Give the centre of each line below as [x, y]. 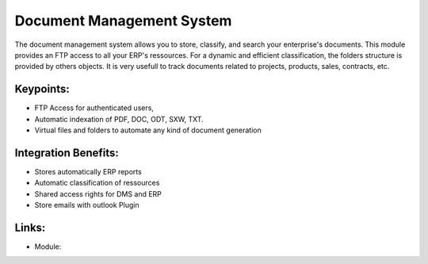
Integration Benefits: [67, 153]
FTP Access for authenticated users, [94, 108]
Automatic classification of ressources [97, 183]
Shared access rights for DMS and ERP [98, 193]
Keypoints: [42, 89]
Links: [30, 227]
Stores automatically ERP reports [88, 171]
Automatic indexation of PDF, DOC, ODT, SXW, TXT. [119, 119]
